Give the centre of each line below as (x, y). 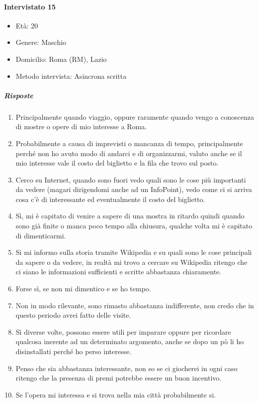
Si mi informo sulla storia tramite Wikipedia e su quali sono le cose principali (134, 252)
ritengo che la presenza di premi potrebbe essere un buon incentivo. (119, 378)
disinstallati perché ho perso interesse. (74, 351)
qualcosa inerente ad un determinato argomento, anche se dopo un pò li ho (130, 341)
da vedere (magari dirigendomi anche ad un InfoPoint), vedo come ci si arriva (134, 189)
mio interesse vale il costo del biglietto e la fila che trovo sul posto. (117, 163)
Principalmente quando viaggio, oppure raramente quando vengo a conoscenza (135, 116)
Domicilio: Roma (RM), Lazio (61, 59)
